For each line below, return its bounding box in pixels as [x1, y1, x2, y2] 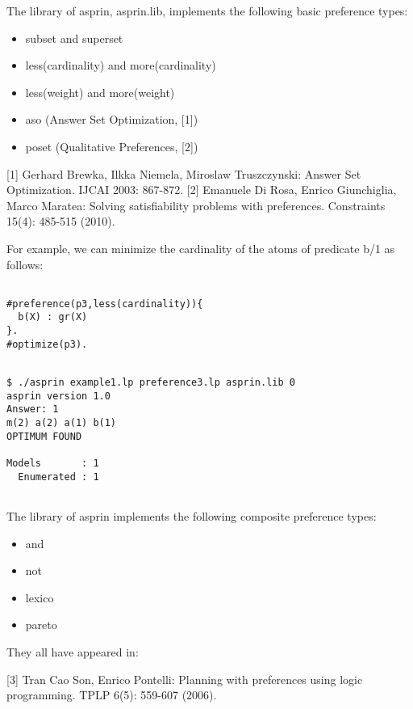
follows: [6, 255, 44, 272]
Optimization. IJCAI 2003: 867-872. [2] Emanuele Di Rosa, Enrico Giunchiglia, [6, 181, 397, 198]
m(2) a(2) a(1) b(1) [6, 417, 117, 429]
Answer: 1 [6, 403, 59, 416]
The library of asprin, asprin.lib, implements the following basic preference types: [6, 2, 408, 19]
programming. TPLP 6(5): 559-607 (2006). [6, 686, 217, 703]
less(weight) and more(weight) [25, 83, 175, 100]
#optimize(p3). [6, 338, 88, 350]
